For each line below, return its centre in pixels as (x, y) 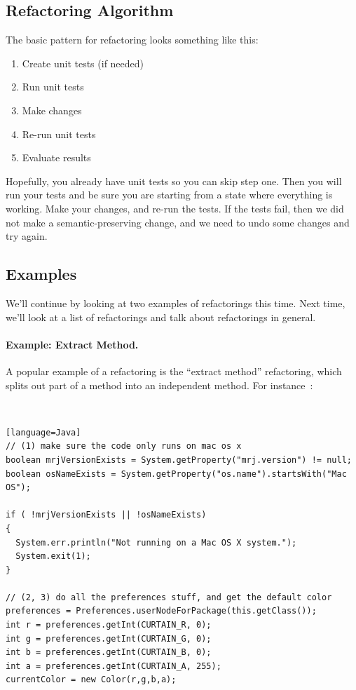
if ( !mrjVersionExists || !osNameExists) (106, 515)
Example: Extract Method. (72, 344)
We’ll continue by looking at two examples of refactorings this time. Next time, (176, 303)
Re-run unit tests (59, 134)
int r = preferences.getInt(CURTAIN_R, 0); (109, 625)
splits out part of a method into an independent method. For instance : (159, 385)
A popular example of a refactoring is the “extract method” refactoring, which (174, 371)
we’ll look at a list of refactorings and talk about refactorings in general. (161, 317)
